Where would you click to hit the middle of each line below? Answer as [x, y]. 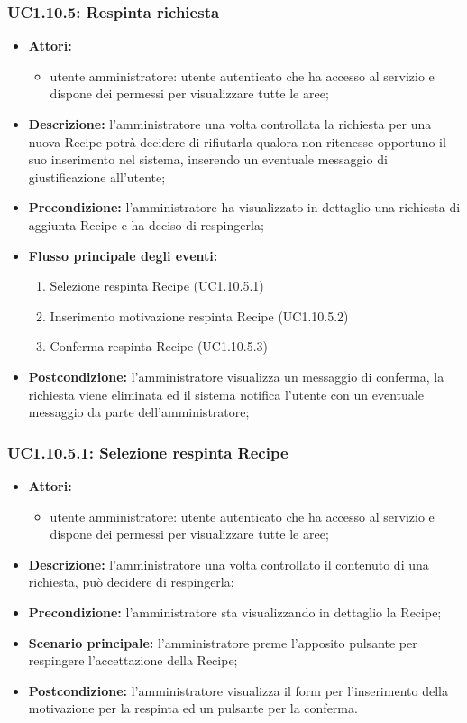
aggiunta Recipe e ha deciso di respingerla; [146, 224]
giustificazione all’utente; [97, 176]
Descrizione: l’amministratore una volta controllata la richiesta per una [230, 124]
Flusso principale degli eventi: [123, 255]
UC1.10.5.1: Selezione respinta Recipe [148, 452]
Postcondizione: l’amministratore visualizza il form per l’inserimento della [238, 690]
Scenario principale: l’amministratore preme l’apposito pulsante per [223, 642]
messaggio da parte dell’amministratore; [139, 412]
